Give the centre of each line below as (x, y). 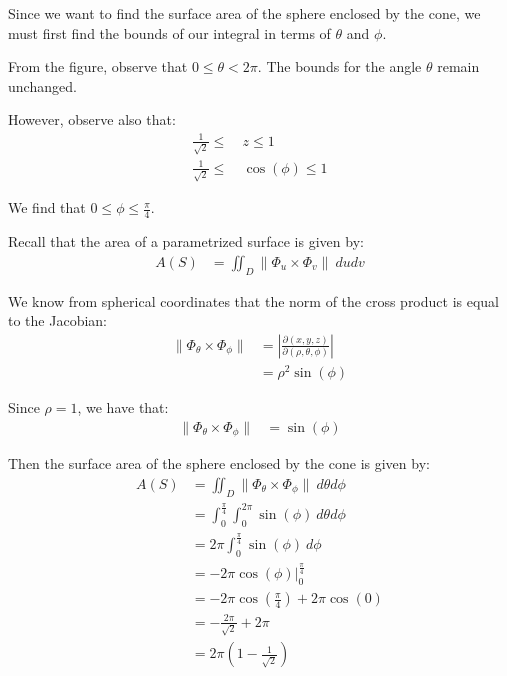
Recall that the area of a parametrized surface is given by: (186, 241)
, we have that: (123, 407)
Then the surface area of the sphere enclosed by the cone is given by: (219, 463)
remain (458, 66)
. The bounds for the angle (339, 66)
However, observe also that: (92, 119)
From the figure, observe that (98, 66)
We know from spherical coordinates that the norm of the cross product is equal (254, 300)
